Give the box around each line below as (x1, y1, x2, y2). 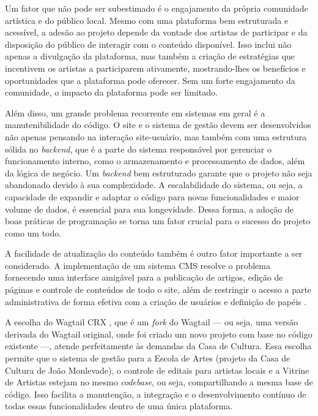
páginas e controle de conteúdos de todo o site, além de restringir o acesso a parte (5, 283, 312, 296)
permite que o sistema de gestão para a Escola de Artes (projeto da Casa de (5, 352, 290, 365)
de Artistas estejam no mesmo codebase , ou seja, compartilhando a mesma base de (5, 376, 313, 388)
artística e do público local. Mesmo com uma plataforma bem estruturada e (5, 13, 289, 26)
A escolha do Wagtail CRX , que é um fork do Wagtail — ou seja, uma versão (5, 316, 298, 328)
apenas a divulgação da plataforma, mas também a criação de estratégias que (5, 50, 295, 62)
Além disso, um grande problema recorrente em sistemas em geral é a (5, 106, 265, 119)
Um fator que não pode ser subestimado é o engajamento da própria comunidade (5, 2, 308, 14)
